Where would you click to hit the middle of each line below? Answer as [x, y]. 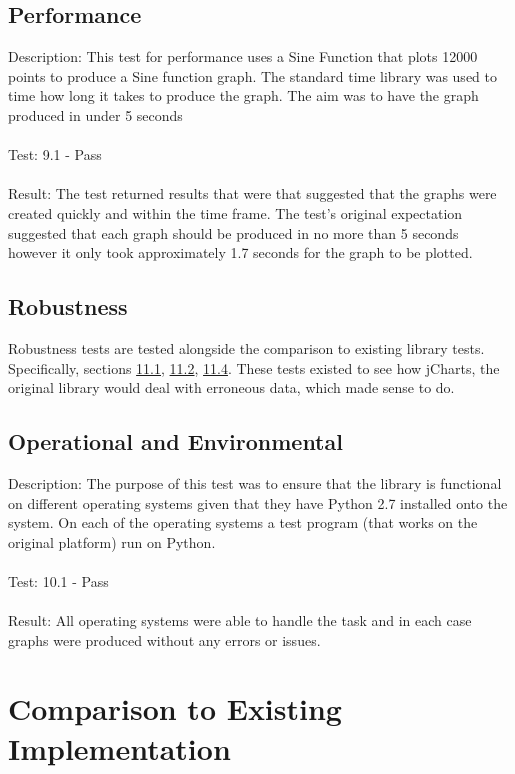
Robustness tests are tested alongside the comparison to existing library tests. [246, 347]
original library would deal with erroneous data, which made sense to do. [231, 387]
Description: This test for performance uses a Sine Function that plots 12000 [243, 56]
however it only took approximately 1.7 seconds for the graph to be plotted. [240, 252]
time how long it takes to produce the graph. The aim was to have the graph [243, 95]
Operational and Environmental [175, 441]
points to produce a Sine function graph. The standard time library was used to [252, 75]
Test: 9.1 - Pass [55, 154]
